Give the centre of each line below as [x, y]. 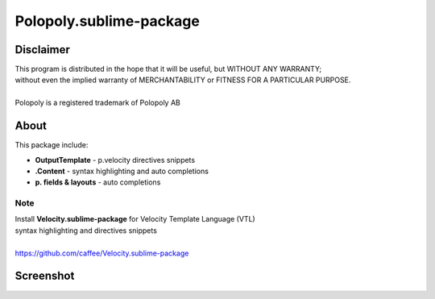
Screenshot [45, 276]
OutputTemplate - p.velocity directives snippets [115, 160]
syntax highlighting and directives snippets [86, 230]
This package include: [52, 145]
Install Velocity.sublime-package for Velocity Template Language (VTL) [135, 219]
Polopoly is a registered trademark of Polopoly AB [97, 103]
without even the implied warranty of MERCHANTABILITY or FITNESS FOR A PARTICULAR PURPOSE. [183, 80]
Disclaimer [42, 50]
